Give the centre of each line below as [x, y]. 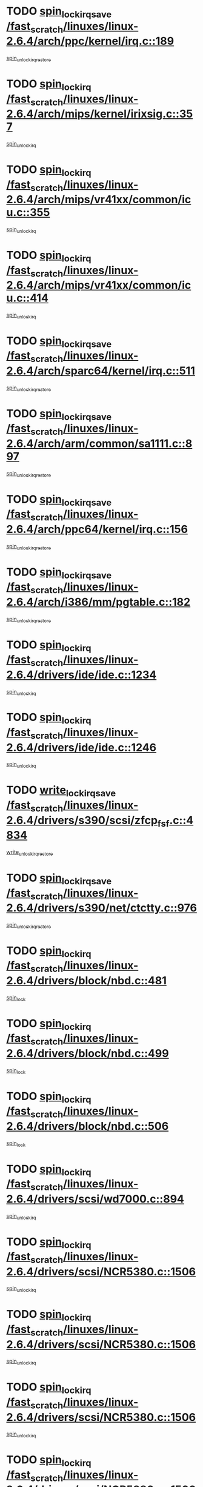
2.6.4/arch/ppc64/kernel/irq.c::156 [97, 529]
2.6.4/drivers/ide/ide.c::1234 [82, 675]
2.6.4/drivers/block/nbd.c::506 [88, 1126]
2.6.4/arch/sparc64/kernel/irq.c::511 [101, 371]
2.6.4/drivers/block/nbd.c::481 [86, 981]
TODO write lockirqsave [61, 791]
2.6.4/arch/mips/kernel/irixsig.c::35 [100, 114]
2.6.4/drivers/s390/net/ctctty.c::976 [102, 908]
